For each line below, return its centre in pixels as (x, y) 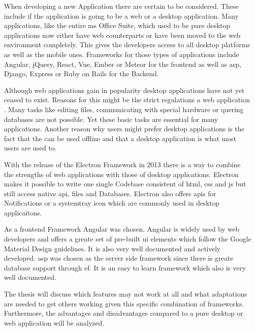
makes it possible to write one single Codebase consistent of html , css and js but (125, 184)
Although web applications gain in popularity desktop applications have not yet (124, 90)
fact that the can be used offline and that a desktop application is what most (120, 138)
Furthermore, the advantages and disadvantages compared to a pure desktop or (124, 313)
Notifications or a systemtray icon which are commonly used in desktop (112, 203)
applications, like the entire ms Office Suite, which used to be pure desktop (117, 25)
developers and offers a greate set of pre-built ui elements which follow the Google (128, 239)
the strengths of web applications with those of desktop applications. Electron (121, 174)
